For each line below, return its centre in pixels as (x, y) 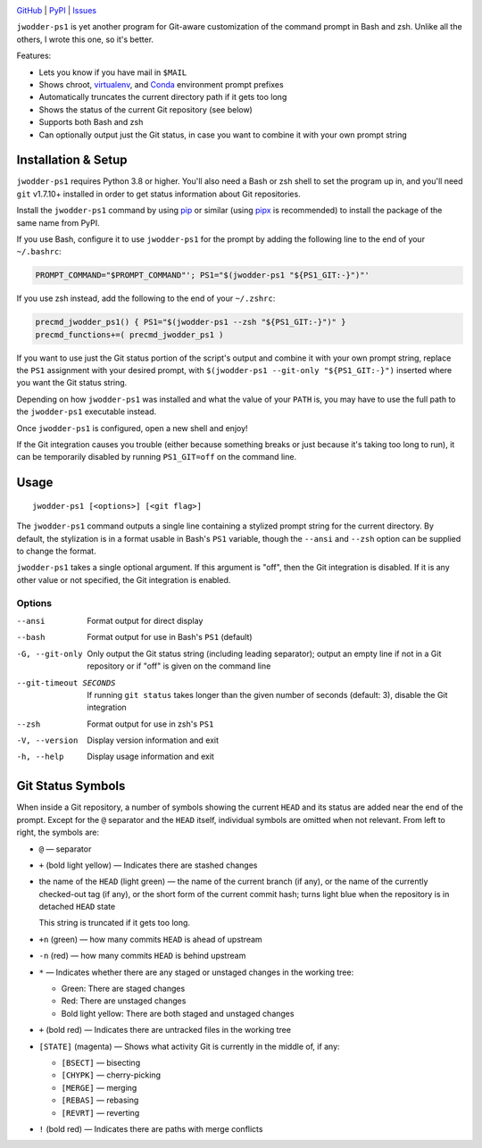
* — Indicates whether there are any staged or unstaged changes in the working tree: (196, 972)
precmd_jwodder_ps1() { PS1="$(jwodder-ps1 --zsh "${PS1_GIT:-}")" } (191, 322)
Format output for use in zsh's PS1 (150, 724)
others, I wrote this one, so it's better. (85, 39)
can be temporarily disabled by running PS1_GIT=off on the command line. (157, 457)
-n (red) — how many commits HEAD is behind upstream (142, 956)
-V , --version (47, 740)
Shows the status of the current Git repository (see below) (146, 109)
